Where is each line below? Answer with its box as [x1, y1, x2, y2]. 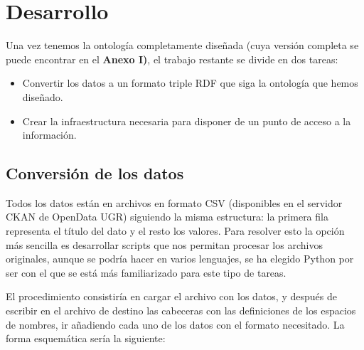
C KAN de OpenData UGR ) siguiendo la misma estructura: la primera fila [6, 209, 328, 224]
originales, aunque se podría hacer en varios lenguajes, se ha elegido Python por [6, 251, 354, 266]
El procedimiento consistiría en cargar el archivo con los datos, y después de [6, 289, 337, 304]
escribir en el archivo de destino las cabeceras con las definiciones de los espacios [6, 303, 356, 318]
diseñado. [22, 89, 63, 104]
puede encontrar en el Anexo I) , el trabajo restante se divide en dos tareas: [6, 51, 338, 66]
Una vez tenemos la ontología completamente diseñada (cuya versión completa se [6, 38, 359, 53]
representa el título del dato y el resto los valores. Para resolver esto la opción [6, 223, 345, 238]
